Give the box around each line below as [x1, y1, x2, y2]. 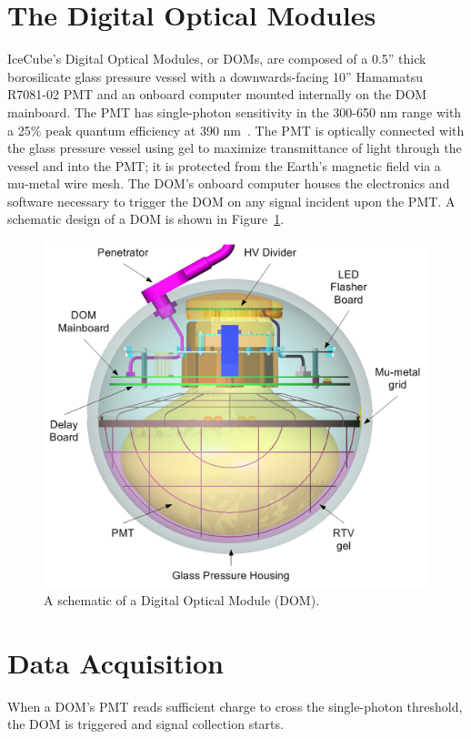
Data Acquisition [7, 643, 224, 681]
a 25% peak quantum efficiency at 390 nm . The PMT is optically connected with [7, 120, 465, 139]
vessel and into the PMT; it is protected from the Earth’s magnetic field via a [7, 156, 441, 175]
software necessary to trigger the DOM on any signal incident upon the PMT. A [7, 191, 456, 210]
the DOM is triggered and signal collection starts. [7, 714, 284, 734]
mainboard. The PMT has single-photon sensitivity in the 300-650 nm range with [7, 102, 462, 121]
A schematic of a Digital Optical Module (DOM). [44, 591, 320, 610]
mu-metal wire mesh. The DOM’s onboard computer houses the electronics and [7, 174, 450, 193]
